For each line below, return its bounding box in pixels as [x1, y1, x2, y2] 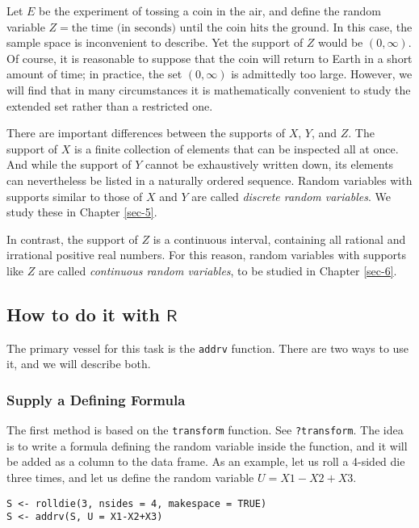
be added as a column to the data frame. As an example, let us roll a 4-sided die [6, 453, 405, 470]
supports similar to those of [6, 187, 143, 204]
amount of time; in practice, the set [6, 65, 182, 82]
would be [318, 34, 363, 51]
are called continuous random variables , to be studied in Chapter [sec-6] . [38, 262, 397, 279]
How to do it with [6, 301, 160, 326]
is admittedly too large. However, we [231, 65, 413, 82]
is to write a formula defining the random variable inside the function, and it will [6, 437, 408, 454]
